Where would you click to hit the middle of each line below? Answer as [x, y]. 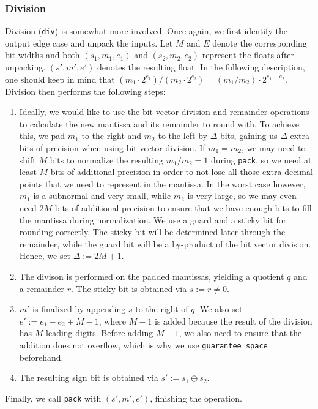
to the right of [162, 309]
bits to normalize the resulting [106, 159]
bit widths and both [43, 55]
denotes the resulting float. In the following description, [201, 67]
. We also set [219, 309]
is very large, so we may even [242, 196]
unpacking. [25, 67]
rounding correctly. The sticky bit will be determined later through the [152, 232]
